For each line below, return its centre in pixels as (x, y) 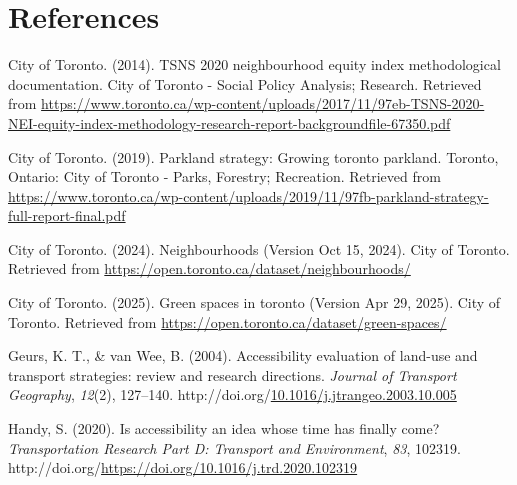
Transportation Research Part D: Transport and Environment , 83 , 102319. (234, 447)
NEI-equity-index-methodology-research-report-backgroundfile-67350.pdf (229, 122)
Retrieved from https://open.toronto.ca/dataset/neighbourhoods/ (209, 268)
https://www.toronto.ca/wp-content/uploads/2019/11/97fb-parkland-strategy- (248, 195)
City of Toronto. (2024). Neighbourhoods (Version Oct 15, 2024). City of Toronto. (259, 248)
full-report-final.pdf (67, 215)
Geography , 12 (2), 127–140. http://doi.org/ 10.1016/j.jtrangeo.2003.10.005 (232, 394)
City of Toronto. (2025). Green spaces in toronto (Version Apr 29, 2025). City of (254, 302)
